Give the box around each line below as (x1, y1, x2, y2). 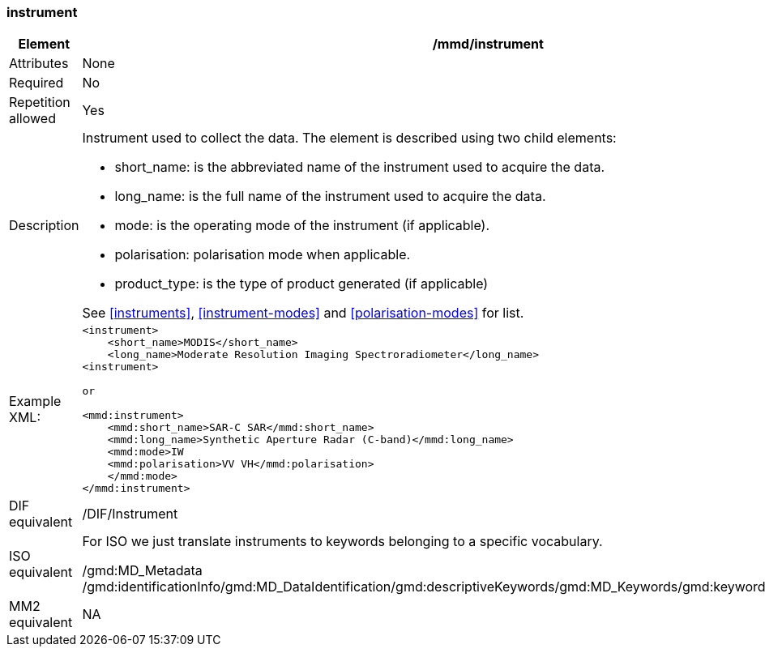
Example (9, 393, 62, 410)
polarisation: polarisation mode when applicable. (114, 246, 411, 263)
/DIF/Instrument (82, 506, 178, 523)
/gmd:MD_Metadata (82, 562, 203, 579)
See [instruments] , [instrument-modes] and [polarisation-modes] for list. (82, 305, 524, 322)
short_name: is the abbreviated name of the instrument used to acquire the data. (114, 159, 605, 176)
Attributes (9, 55, 69, 72)
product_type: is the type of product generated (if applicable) (114, 275, 489, 292)
